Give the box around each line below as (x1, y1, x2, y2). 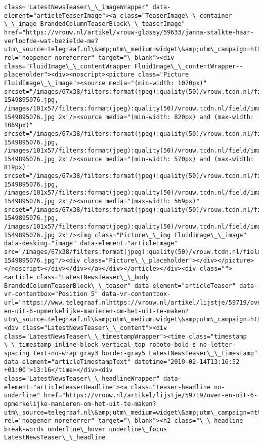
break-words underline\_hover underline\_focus (4, 425, 167, 433)
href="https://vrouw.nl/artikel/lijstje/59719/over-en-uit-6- (43, 392, 258, 399)
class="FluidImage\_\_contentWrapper (4, 62, 131, 70)
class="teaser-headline (130, 383, 211, 391)
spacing (4, 349, 30, 357)
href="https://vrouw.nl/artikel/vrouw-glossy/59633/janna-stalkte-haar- (4, 28, 254, 36)
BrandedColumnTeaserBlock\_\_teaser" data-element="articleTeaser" (4, 282, 236, 289)
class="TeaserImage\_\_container (120, 12, 233, 19)
